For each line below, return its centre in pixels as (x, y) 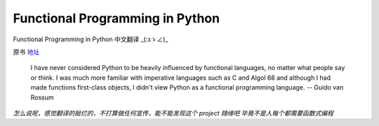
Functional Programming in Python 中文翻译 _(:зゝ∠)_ (91, 39)
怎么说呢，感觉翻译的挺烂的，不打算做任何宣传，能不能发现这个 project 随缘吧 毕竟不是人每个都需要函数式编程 (173, 113)
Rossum (42, 97)
